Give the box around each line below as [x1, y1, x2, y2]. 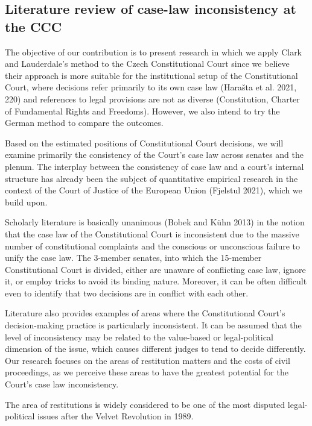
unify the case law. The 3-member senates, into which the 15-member [5, 251, 262, 264]
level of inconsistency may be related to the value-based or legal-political [5, 330, 273, 343]
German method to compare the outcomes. [5, 116, 164, 129]
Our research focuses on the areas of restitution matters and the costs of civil [5, 354, 290, 366]
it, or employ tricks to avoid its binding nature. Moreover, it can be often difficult [5, 275, 307, 287]
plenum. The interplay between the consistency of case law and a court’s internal [5, 160, 304, 172]
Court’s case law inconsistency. [5, 378, 119, 390]
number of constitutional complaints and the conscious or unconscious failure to [5, 239, 301, 252]
